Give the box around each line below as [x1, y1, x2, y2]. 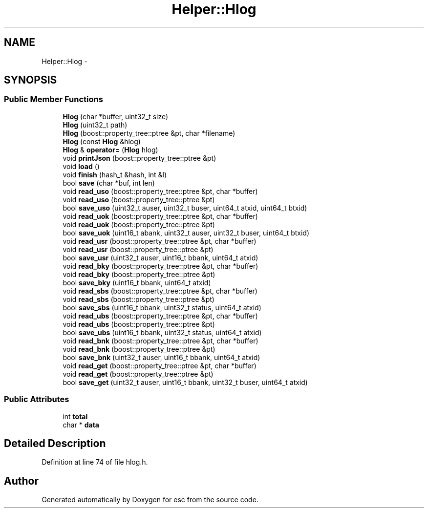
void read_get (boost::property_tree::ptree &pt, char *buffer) [63, 361, 257, 370]
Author [4, 474, 39, 487]
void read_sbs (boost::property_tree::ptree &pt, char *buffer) [63, 286, 257, 295]
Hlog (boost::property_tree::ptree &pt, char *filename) [63, 128, 235, 137]
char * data [63, 420, 99, 429]
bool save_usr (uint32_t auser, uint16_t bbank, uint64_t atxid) [63, 253, 258, 262]
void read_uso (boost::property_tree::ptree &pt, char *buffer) [63, 187, 258, 195]
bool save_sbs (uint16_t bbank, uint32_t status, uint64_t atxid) [63, 303, 261, 312]
